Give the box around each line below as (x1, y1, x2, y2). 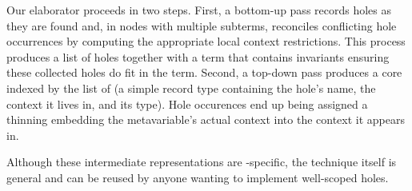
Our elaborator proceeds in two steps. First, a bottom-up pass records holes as (6, 2, 392, 18)
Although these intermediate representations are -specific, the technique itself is (6, 153, 397, 170)
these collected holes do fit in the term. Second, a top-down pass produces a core (6, 64, 402, 81)
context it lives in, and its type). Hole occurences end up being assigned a (6, 95, 368, 112)
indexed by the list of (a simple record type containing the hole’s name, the (6, 79, 376, 96)
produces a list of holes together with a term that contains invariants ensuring (6, 48, 390, 65)
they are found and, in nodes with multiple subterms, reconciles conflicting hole (6, 17, 397, 34)
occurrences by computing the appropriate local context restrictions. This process (6, 33, 406, 50)
